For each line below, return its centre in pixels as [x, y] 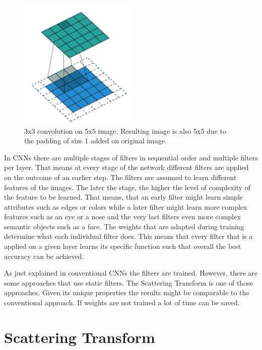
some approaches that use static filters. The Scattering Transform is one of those [128, 282]
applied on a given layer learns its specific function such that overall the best [123, 246]
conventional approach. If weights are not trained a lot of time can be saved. [122, 302]
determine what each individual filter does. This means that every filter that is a [128, 236]
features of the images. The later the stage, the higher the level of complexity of [127, 187]
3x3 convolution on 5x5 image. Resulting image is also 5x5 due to [125, 130]
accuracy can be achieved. [44, 256]
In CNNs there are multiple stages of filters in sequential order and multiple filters [131, 157]
